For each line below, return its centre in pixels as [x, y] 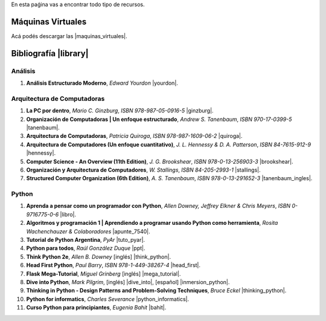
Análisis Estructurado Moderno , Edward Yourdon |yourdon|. [102, 83]
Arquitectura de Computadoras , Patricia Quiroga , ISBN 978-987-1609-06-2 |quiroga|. [134, 136]
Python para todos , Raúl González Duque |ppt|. [86, 248]
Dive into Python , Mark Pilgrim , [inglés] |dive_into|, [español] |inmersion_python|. [128, 282]
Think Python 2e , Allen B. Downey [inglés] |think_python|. [99, 256]
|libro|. [68, 214]
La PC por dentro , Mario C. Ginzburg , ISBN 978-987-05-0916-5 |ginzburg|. [120, 111]
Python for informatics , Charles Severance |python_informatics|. [108, 299]
